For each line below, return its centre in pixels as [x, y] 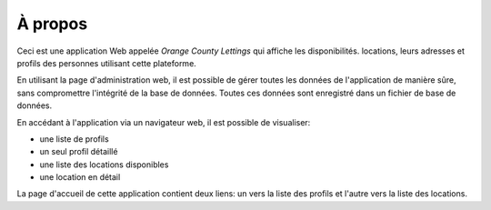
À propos [52, 24]
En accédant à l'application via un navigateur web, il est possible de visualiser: [164, 122]
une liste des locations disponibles [104, 165]
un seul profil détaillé [79, 152]
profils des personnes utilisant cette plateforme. [107, 63]
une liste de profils [74, 139]
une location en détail [80, 177]
